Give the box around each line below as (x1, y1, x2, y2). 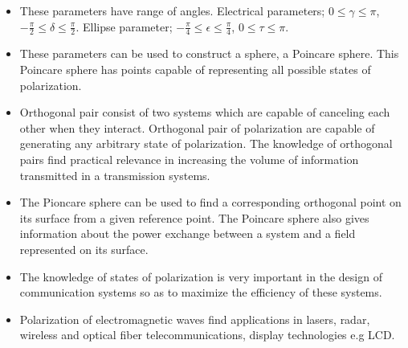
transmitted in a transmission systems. (19, 166, 210, 183)
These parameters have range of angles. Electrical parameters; (19, 2, 325, 18)
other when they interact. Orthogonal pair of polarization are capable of (19, 119, 375, 136)
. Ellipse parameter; (75, 18, 173, 35)
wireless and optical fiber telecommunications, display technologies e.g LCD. (19, 326, 395, 343)
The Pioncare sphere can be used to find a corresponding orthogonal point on (19, 194, 402, 211)
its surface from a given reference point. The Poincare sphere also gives (19, 209, 369, 226)
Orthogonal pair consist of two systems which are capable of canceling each (19, 104, 390, 121)
